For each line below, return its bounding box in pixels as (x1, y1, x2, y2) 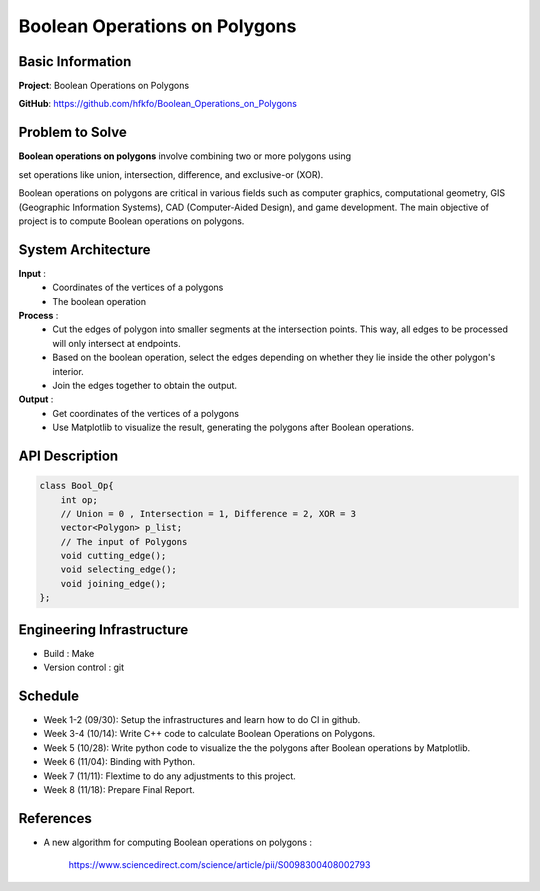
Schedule (18, 687, 80, 704)
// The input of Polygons (60, 536, 188, 547)
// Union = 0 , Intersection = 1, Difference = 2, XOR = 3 (60, 508, 357, 519)
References (18, 810, 92, 827)
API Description (18, 447, 119, 464)
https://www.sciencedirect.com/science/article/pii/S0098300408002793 (68, 859, 371, 871)
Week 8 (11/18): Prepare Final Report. (43, 784, 195, 795)
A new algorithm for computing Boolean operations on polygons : (43, 836, 313, 848)
